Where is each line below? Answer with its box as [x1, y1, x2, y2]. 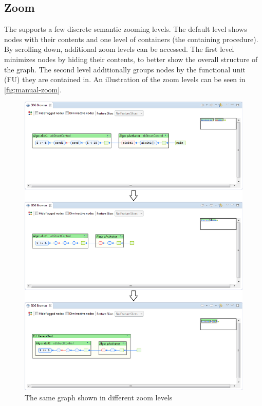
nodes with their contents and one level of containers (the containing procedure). [4, 33, 258, 44]
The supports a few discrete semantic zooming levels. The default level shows [4, 24, 247, 34]
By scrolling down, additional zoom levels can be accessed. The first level [4, 44, 234, 54]
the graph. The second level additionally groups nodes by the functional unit [4, 64, 246, 74]
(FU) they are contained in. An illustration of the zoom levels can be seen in [4, 74, 246, 85]
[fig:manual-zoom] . [4, 84, 62, 94]
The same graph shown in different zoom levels [25, 392, 173, 402]
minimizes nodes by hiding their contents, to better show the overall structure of [4, 53, 258, 64]
